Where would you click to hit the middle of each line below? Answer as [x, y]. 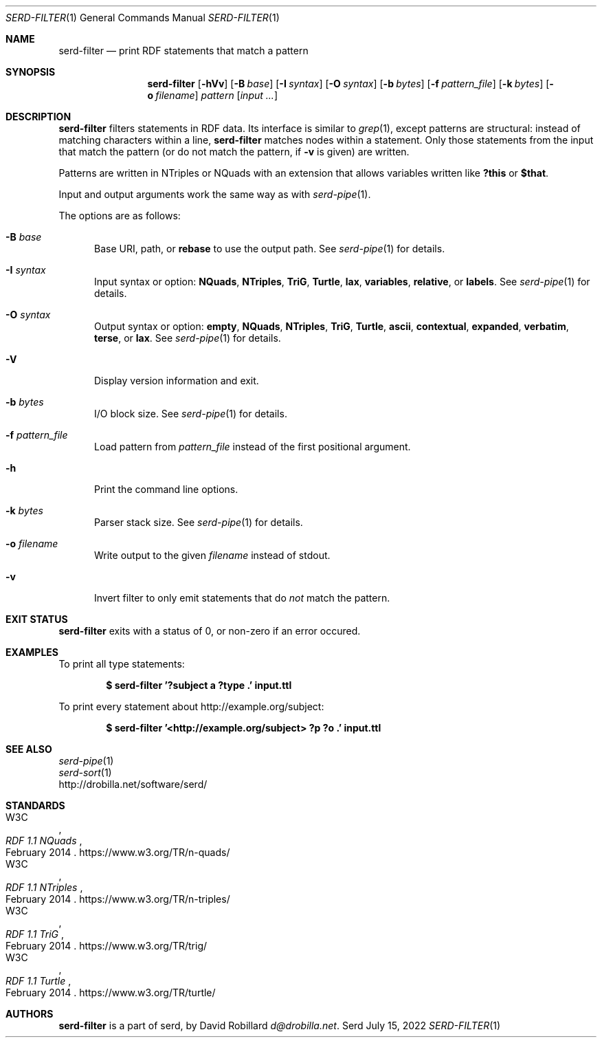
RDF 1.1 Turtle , [38, 981]
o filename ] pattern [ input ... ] [212, 95]
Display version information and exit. [177, 381]
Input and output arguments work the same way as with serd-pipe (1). [215, 194]
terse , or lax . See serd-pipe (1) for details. [188, 338]
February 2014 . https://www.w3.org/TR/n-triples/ [118, 899]
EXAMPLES [32, 652]
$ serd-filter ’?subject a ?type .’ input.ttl [199, 685]
